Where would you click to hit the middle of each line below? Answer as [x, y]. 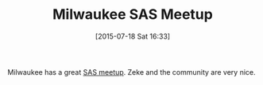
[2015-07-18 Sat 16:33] [133, 36]
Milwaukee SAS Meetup [133, 15]
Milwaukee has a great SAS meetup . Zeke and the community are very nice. [131, 72]
